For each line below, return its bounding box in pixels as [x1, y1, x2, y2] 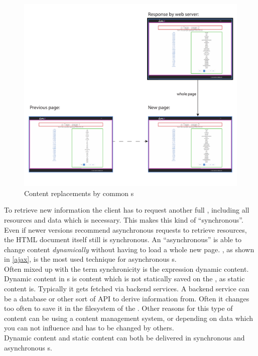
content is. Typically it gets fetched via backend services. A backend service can [4, 283, 249, 294]
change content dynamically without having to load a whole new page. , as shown [4, 244, 254, 254]
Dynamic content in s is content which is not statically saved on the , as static [4, 273, 245, 284]
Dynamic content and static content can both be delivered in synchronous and [4, 332, 245, 343]
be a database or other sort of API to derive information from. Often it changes [4, 293, 249, 303]
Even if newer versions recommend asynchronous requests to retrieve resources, [4, 224, 247, 235]
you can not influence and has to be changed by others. [4, 322, 174, 333]
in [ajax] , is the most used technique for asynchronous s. [4, 254, 177, 264]
